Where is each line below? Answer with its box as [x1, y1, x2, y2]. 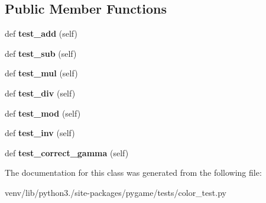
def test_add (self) [5, 27, 77, 40]
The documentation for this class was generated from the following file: [5, 166, 262, 179]
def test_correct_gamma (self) [5, 146, 129, 159]
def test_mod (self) [5, 107, 81, 119]
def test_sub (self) [5, 47, 77, 59]
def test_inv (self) [5, 127, 75, 139]
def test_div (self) [5, 86, 76, 99]
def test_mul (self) [5, 67, 78, 79]
